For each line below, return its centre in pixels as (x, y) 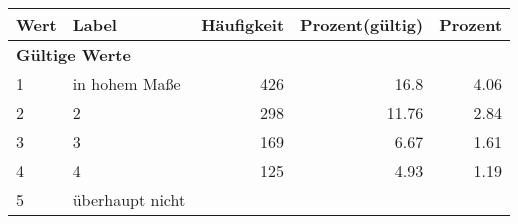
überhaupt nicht (129, 199)
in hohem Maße (126, 83)
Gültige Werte (73, 54)
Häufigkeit (243, 24)
